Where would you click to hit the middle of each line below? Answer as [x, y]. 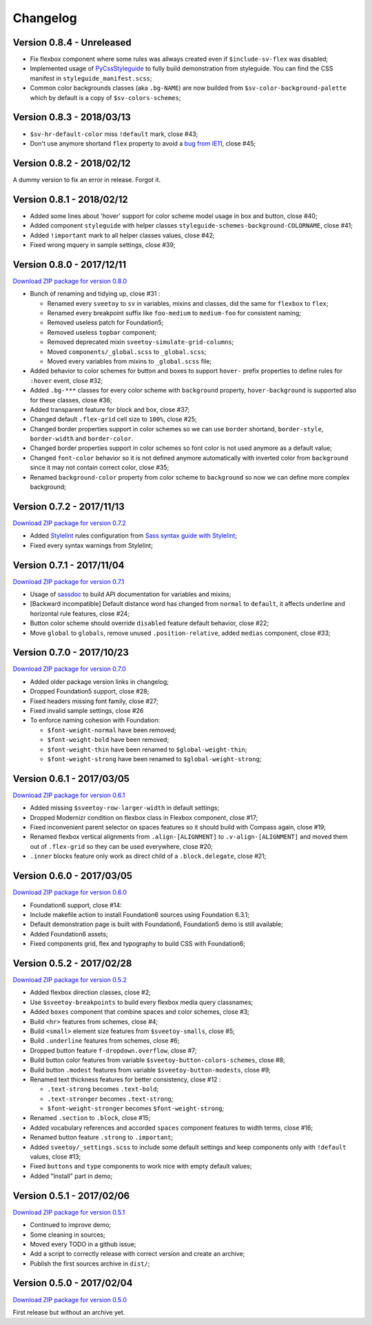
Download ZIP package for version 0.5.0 [70, 1299]
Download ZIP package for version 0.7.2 [70, 523]
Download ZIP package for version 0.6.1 [69, 795]
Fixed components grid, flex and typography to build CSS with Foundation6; [138, 944]
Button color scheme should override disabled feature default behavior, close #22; [149, 623]
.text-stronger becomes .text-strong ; [110, 1099]
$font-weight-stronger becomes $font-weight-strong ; [136, 1108]
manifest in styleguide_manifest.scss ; [91, 78]
